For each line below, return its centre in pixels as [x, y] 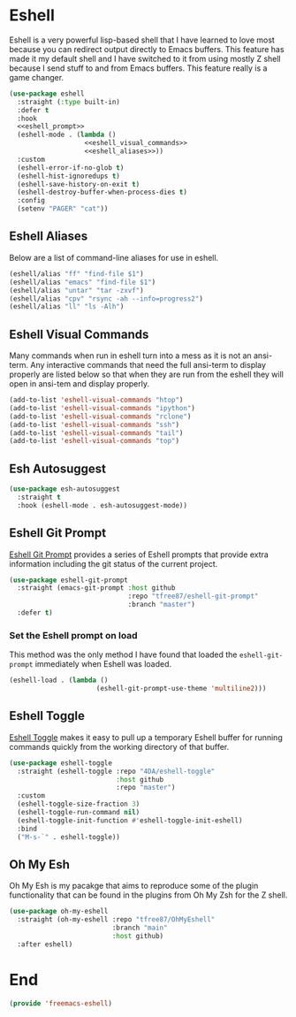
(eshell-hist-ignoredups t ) [69, 176]
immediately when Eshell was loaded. [103, 664]
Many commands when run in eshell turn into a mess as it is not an [130, 356]
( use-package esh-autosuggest [65, 489]
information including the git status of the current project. [114, 563]
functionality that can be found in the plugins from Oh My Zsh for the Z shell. [148, 895]
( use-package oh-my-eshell [59, 912]
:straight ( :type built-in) [69, 102]
